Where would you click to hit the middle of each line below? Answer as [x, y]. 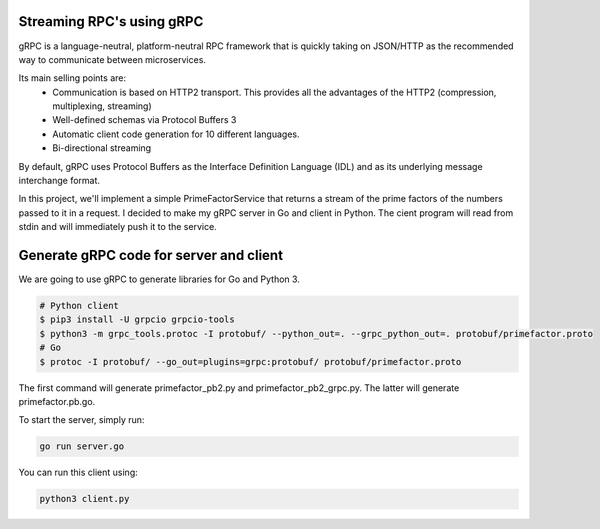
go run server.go [82, 446]
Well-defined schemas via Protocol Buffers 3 [144, 120]
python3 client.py [84, 499]
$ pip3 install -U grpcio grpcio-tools [137, 319]
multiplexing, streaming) [102, 106]
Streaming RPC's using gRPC [111, 21]
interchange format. [59, 181]
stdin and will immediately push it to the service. [117, 227]
